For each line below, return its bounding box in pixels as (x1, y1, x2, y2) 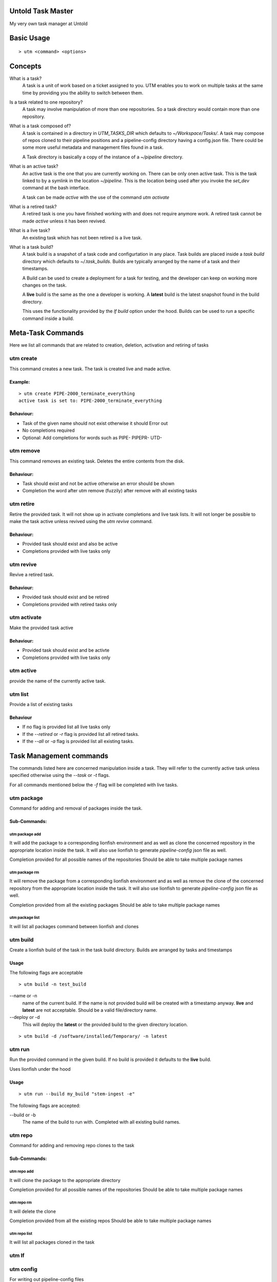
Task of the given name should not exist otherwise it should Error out (22, 420, 168, 426)
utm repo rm (9, 1200, 32, 1205)
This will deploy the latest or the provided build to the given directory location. (22, 1021, 188, 1028)
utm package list (9, 915, 40, 920)
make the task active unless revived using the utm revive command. (9, 518, 153, 524)
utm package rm (9, 870, 39, 875)
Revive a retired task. (9, 571, 54, 577)
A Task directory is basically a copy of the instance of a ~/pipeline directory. (22, 154, 184, 160)
